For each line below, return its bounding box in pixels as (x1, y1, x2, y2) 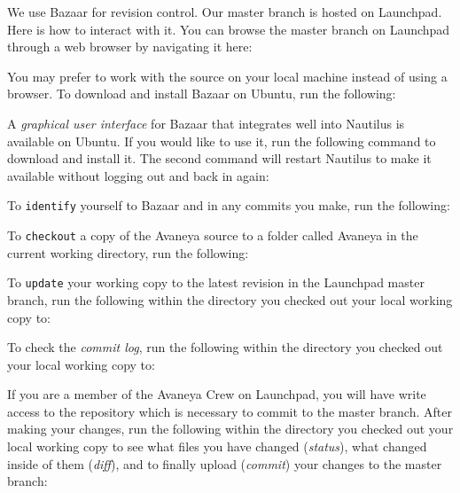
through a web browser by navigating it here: (7, 37, 253, 56)
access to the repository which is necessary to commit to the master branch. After (7, 402, 452, 420)
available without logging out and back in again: (7, 166, 269, 184)
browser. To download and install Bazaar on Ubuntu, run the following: (7, 84, 396, 103)
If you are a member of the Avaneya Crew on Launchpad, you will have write (7, 385, 426, 403)
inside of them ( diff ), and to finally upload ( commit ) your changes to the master (7, 454, 442, 473)
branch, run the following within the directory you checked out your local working (7, 290, 453, 309)
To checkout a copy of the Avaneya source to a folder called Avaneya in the (7, 226, 418, 244)
